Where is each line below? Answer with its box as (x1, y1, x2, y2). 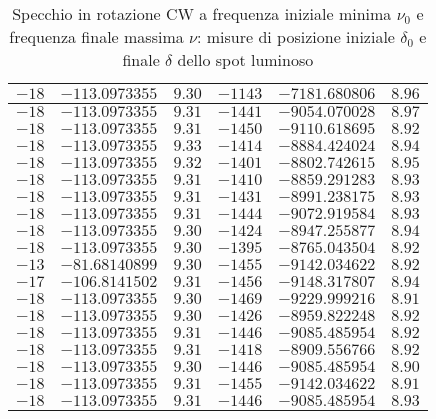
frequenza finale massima (9, 25, 184, 48)
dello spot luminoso (177, 48, 314, 71)
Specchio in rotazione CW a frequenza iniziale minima (12, 2, 392, 25)
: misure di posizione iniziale (196, 25, 395, 48)
